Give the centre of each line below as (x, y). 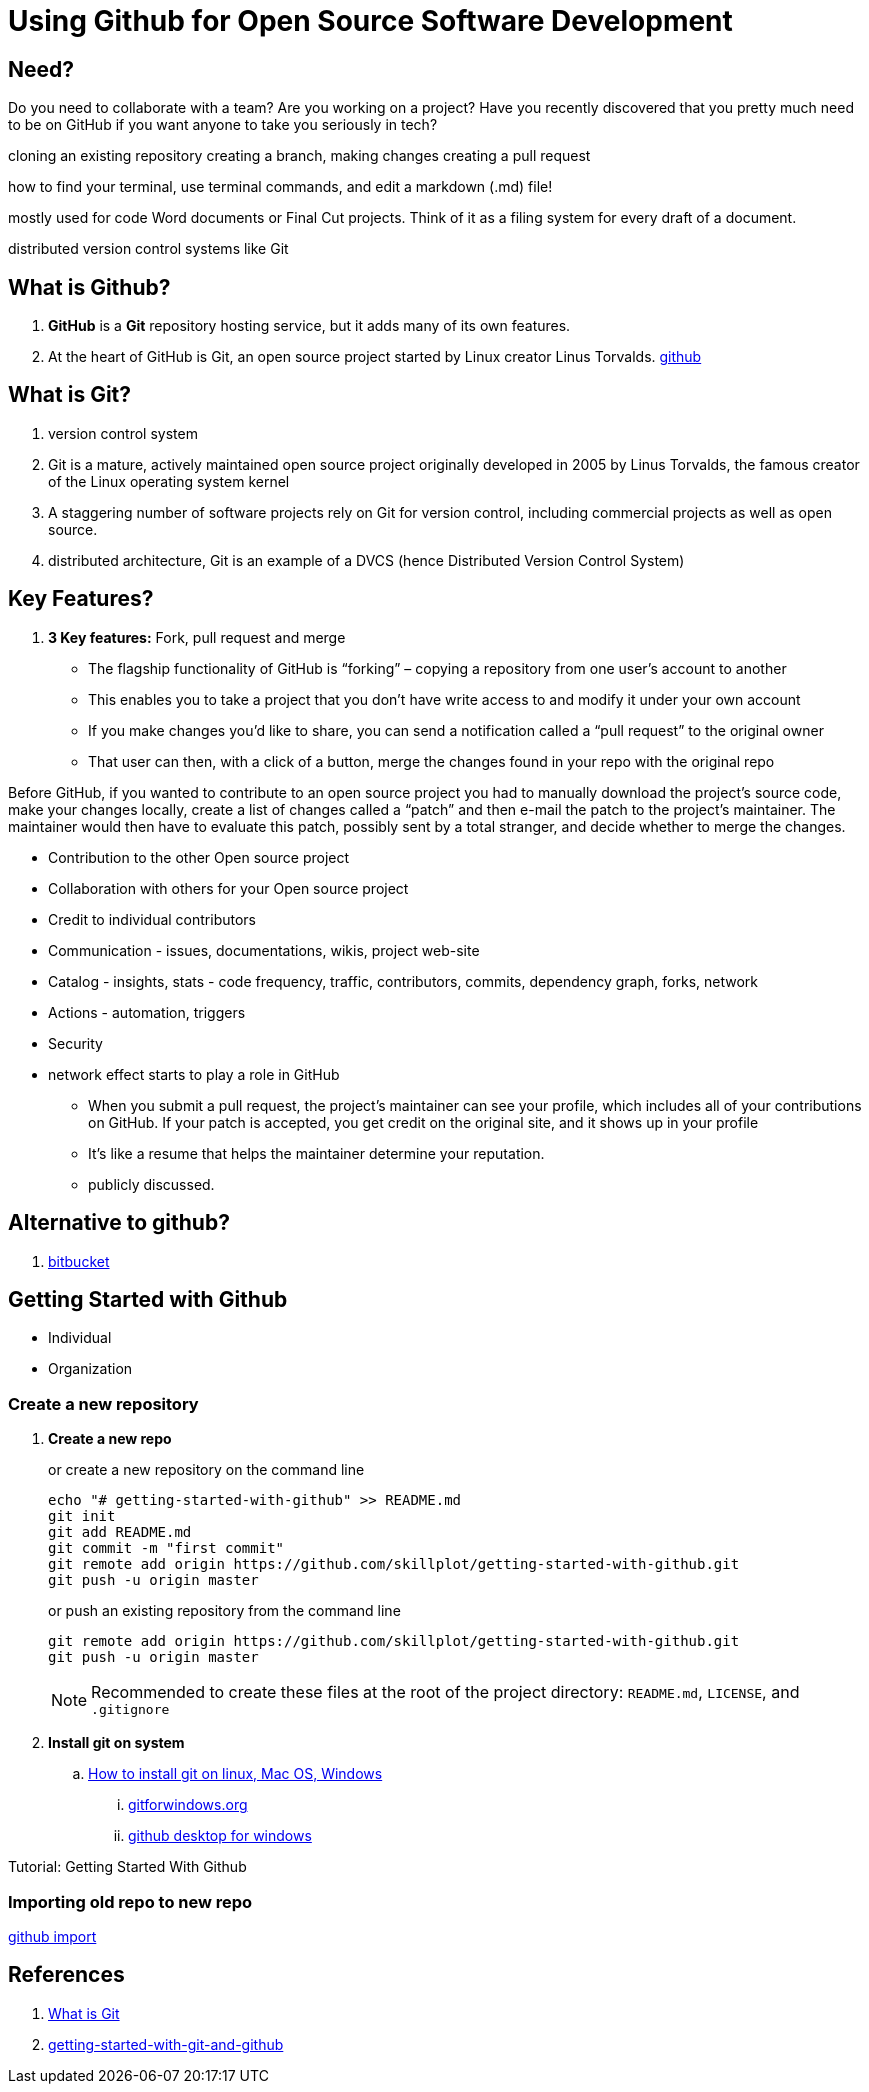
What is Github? (89, 287)
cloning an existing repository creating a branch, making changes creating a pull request (299, 156)
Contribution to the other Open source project (199, 857)
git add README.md (120, 1532)
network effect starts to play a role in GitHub (194, 1074)
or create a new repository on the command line (206, 1470)
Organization (90, 1369)
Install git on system (116, 1743)
